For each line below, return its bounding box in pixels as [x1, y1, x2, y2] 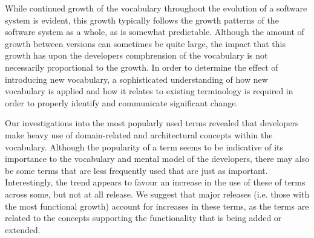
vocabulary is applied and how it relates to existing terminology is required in [5, 85, 293, 97]
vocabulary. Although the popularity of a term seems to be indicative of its [5, 140, 284, 153]
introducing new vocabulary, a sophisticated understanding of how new [5, 72, 268, 85]
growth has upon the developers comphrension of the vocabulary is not [5, 49, 268, 62]
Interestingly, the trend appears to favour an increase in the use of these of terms [5, 176, 306, 188]
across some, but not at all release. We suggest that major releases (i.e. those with [5, 187, 310, 200]
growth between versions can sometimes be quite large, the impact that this [5, 37, 286, 50]
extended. [5, 223, 41, 236]
